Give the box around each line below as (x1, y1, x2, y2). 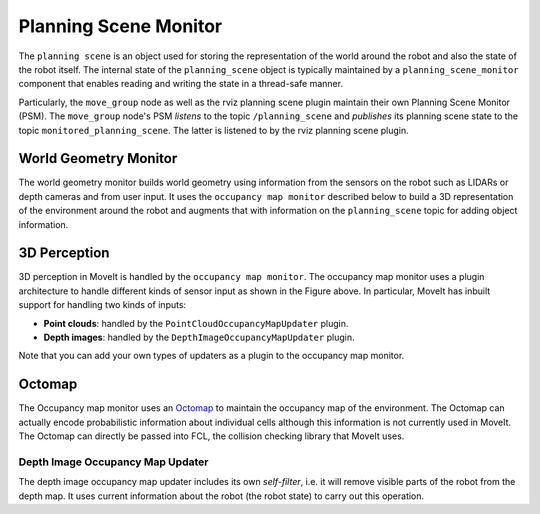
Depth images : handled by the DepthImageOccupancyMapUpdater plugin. (43, 331, 355, 344)
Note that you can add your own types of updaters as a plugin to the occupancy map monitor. (18, 350, 405, 362)
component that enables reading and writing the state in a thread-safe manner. (18, 78, 344, 90)
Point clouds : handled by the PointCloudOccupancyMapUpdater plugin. (43, 317, 349, 329)
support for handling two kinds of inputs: (18, 299, 187, 311)
